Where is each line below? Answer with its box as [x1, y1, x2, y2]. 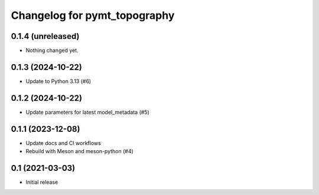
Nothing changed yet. [25, 47, 79, 54]
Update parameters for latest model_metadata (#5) [25, 108, 150, 115]
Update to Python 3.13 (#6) [25, 77, 92, 85]
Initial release [25, 179, 58, 186]
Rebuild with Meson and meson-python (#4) [25, 148, 134, 155]
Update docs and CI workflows [25, 139, 102, 147]
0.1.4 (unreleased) [11, 31, 80, 41]
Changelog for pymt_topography [11, 9, 175, 22]
